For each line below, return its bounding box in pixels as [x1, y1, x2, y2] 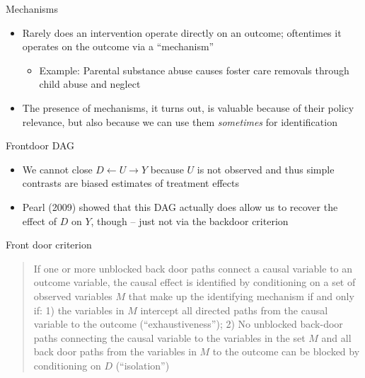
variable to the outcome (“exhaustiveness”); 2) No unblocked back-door [33, 316, 343, 331]
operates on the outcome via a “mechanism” [22, 39, 214, 54]
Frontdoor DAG [6, 138, 75, 153]
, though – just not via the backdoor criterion [91, 213, 289, 228]
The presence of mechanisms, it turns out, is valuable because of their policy [22, 100, 354, 115]
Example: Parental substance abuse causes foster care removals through [39, 62, 349, 77]
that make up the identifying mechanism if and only [128, 288, 354, 303]
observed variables [33, 288, 112, 303]
